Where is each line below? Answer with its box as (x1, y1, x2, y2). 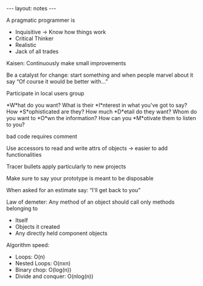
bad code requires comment (6, 133, 78, 140)
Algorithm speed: (6, 241, 50, 248)
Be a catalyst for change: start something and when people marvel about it (6, 71, 193, 79)
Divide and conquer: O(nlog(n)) (15, 273, 94, 280)
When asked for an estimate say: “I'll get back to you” (6, 187, 141, 193)
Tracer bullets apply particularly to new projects (6, 163, 126, 170)
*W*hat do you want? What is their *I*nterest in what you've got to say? (6, 102, 187, 109)
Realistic (15, 41, 36, 48)
